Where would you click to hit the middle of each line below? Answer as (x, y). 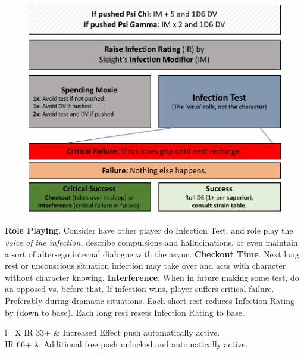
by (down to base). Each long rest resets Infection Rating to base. (125, 312)
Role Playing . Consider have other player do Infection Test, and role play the (149, 230)
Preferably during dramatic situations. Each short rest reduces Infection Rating (150, 300)
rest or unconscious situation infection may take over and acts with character (145, 265)
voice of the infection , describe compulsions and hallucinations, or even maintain (151, 242)
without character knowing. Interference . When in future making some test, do (152, 277)
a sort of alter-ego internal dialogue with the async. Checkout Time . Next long (152, 254)
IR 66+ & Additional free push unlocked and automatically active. (126, 344)
